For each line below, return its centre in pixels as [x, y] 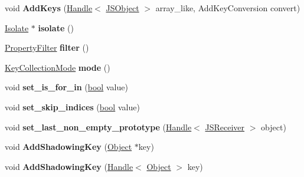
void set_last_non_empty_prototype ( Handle [98, 127]
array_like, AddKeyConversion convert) [228, 8]
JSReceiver [225, 127]
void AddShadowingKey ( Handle [69, 166]
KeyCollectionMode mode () [58, 67]
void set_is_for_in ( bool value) [66, 87]
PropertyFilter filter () [47, 47]
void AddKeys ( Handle [49, 8]
